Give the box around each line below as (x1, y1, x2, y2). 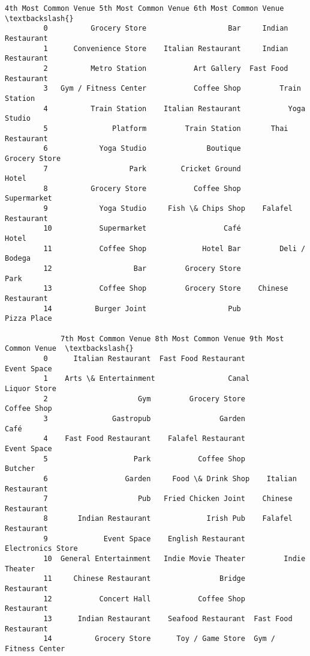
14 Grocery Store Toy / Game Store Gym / (43, 634, 276, 643)
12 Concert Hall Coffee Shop (43, 594, 245, 603)
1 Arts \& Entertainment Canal (43, 374, 250, 383)
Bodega (5, 254, 31, 263)
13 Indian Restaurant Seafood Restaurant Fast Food (43, 615, 293, 624)
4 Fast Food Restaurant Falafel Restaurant (43, 434, 245, 443)
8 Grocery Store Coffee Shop (43, 184, 241, 193)
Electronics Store (5, 544, 78, 553)
